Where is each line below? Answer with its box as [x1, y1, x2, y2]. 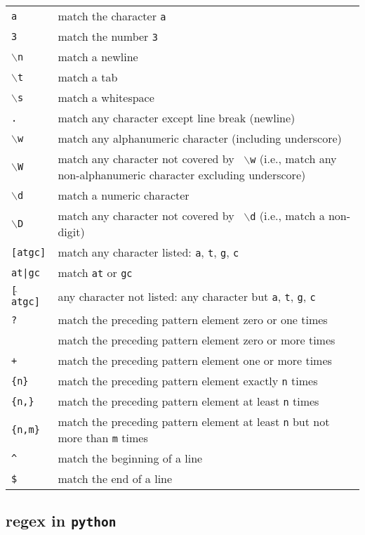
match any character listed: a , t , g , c [58, 244, 239, 260]
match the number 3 [58, 28, 158, 44]
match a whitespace [58, 89, 154, 105]
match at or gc [58, 264, 133, 281]
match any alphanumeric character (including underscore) [58, 130, 342, 146]
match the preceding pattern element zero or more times [58, 332, 336, 348]
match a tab [58, 69, 118, 85]
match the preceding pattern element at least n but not [58, 413, 330, 430]
